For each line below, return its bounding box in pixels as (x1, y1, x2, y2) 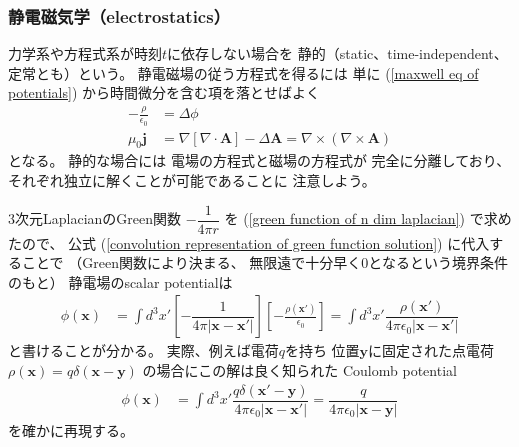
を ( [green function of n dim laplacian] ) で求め (224, 208, 512, 229)
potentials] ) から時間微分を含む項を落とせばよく (8, 82, 320, 103)
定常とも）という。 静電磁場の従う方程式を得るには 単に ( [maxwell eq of (8, 62, 479, 83)
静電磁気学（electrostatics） (8, 3, 231, 28)
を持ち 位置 (284, 340, 360, 361)
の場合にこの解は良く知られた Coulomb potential (142, 360, 457, 381)
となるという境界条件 (368, 252, 508, 273)
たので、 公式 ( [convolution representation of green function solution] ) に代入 (8, 232, 490, 253)
